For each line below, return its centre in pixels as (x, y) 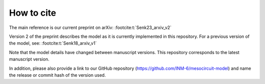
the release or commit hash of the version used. (57, 75)
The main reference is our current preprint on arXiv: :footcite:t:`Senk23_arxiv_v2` (90, 28)
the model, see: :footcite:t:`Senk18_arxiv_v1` (53, 43)
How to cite (33, 13)
